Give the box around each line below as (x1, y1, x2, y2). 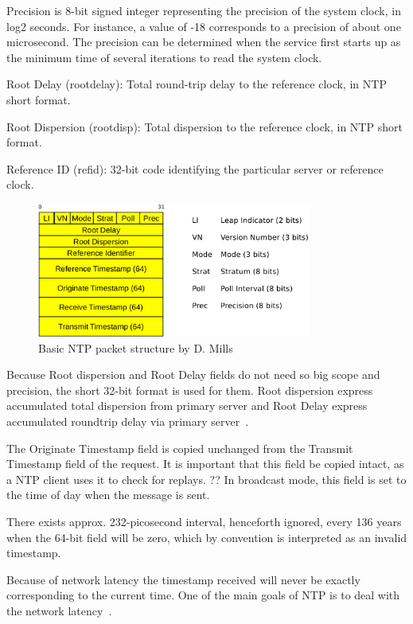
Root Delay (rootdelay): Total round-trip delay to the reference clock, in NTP (6, 76, 387, 92)
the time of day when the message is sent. (6, 486, 210, 503)
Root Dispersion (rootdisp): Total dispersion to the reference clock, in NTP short (6, 118, 403, 135)
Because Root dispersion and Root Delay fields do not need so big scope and (6, 366, 380, 383)
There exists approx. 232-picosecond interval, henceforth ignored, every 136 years (6, 513, 402, 529)
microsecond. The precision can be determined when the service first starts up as (6, 33, 401, 50)
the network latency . (6, 602, 112, 618)
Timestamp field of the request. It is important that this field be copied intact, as (6, 455, 404, 472)
